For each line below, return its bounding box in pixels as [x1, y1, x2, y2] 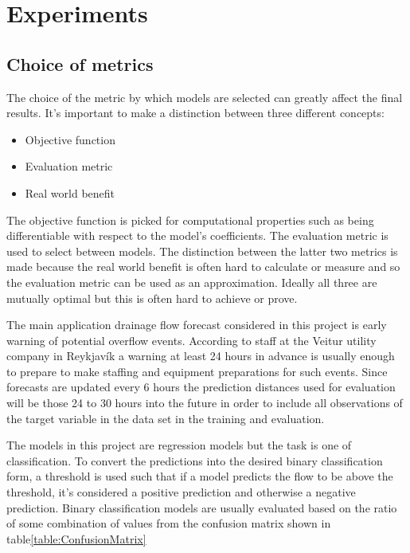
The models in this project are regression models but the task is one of [6, 437, 352, 453]
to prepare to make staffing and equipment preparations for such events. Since [6, 363, 388, 379]
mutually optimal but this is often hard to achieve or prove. [6, 289, 298, 306]
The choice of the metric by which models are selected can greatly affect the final [6, 88, 403, 105]
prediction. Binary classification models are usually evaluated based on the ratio [6, 499, 397, 516]
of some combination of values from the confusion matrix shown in [6, 515, 331, 531]
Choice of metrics [6, 51, 154, 76]
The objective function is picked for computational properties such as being [6, 211, 374, 228]
